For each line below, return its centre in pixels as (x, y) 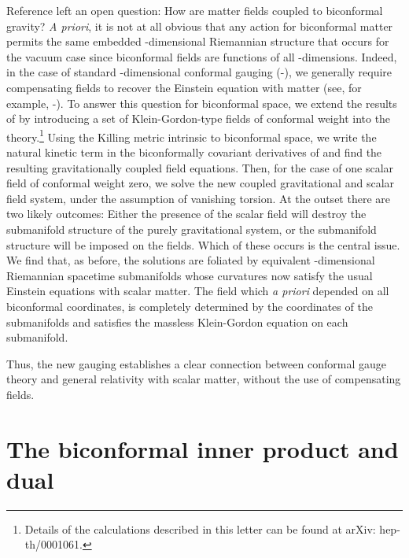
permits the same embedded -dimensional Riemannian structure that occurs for (198, 41)
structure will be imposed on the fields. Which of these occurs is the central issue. (203, 244)
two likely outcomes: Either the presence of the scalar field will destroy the (186, 214)
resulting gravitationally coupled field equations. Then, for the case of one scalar (200, 167)
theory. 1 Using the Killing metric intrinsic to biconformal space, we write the (192, 135)
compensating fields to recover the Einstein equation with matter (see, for (184, 87)
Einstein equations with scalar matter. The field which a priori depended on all (198, 291)
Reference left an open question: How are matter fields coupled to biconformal (195, 10)
